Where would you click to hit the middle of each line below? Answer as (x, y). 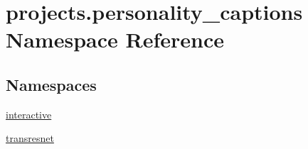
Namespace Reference (115, 39)
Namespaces (51, 84)
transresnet (30, 138)
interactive (29, 114)
